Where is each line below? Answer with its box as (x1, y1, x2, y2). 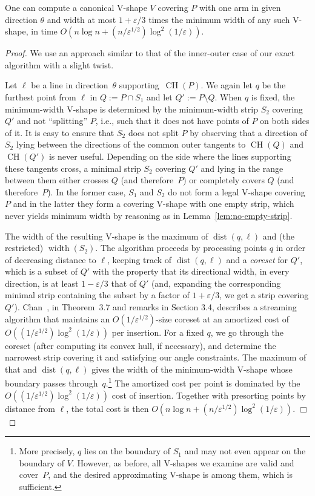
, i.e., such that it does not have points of (95, 114, 249, 127)
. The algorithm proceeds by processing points (95, 241, 267, 254)
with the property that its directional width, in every (92, 265, 290, 278)
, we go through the (210, 325, 283, 338)
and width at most (47, 13, 116, 25)
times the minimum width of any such (148, 13, 290, 25)
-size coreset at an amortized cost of (156, 312, 290, 325)
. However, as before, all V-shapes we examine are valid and (72, 456, 294, 469)
